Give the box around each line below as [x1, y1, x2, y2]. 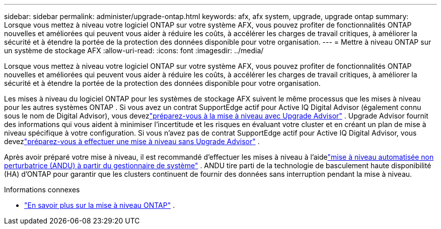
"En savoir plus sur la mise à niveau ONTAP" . [24, 201, 175, 209]
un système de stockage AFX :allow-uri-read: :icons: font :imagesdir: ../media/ [4, 46, 264, 55]
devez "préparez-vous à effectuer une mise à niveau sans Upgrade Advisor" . [4, 137, 260, 146]
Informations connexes [4, 185, 80, 194]
